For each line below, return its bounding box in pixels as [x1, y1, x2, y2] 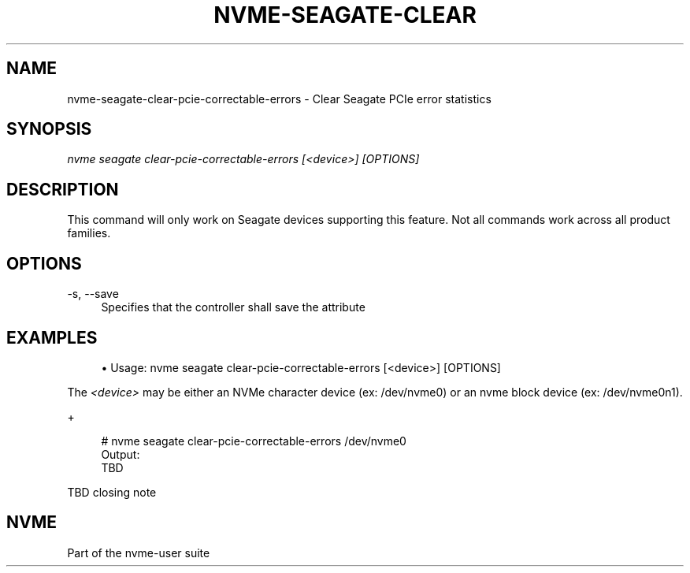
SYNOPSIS [6, 119, 92, 140]
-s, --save [67, 287, 119, 301]
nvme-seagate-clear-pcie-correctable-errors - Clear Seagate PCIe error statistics [67, 91, 492, 106]
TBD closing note [67, 485, 157, 499]
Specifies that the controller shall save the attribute [101, 300, 365, 314]
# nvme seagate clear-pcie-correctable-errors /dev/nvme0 [101, 433, 406, 448]
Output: [101, 447, 140, 461]
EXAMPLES [6, 327, 98, 348]
